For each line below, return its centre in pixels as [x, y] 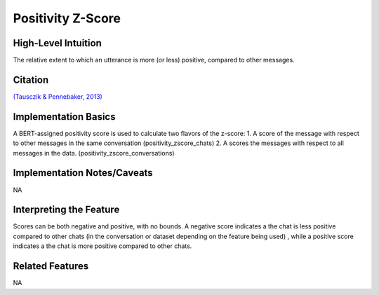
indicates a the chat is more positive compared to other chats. [102, 246]
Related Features [51, 266]
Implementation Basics [64, 117]
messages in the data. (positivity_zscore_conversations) [94, 153]
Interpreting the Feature [66, 210]
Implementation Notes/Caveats [83, 173]
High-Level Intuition [57, 43]
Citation [31, 80]
